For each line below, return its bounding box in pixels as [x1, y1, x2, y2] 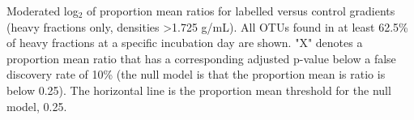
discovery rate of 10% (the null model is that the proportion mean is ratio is [6, 66, 386, 83]
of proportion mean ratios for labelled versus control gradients [87, 2, 395, 19]
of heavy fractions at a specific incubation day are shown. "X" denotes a [6, 34, 363, 51]
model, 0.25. [6, 97, 67, 114]
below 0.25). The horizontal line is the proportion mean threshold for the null [6, 81, 391, 98]
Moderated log [6, 2, 79, 19]
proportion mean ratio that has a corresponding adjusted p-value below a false [6, 49, 396, 66]
